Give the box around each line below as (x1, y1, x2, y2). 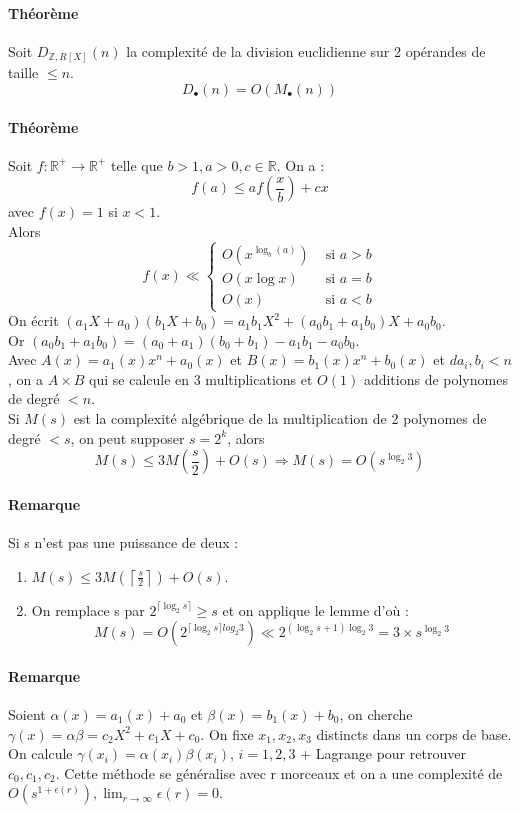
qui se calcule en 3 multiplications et (89, 368, 313, 389)
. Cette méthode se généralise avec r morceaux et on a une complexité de (55, 762, 503, 783)
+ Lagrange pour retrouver (300, 743, 466, 764)
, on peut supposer (70, 427, 185, 448)
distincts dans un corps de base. (316, 723, 512, 744)
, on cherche (339, 704, 413, 724)
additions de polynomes (363, 368, 508, 389)
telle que (111, 154, 163, 175)
